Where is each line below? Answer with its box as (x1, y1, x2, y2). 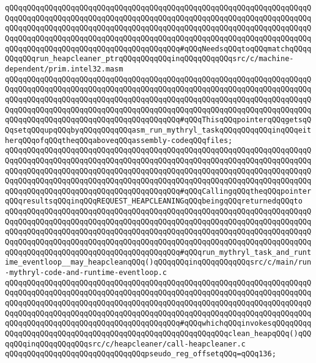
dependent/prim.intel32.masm (5, 64, 123, 73)
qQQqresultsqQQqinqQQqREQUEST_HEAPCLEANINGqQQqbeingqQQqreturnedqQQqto (5, 197, 303, 206)
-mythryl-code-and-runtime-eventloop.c (5, 268, 167, 277)
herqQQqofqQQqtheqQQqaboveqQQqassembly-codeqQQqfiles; (5, 136, 233, 145)
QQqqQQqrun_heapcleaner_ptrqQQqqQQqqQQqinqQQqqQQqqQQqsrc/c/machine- (5, 54, 294, 64)
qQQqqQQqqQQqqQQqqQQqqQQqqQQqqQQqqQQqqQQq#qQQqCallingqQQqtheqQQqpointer (5, 186, 312, 196)
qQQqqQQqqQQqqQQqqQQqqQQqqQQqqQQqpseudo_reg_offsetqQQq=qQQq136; (5, 350, 276, 359)
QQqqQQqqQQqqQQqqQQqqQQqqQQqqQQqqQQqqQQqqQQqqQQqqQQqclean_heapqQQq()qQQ (5, 329, 312, 338)
